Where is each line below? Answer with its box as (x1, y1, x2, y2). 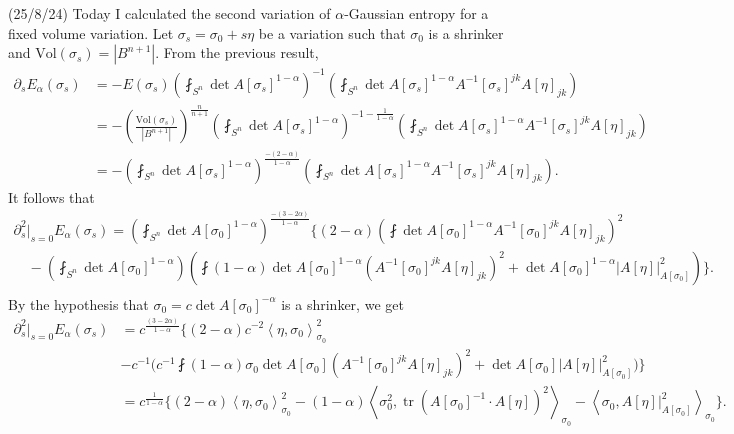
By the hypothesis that (8, 293, 149, 314)
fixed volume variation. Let (8, 22, 174, 43)
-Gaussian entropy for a (344, 3, 489, 23)
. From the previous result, (155, 42, 319, 63)
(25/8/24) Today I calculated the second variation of (8, 3, 331, 23)
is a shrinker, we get (281, 293, 404, 314)
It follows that (8, 186, 95, 207)
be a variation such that (258, 22, 406, 43)
